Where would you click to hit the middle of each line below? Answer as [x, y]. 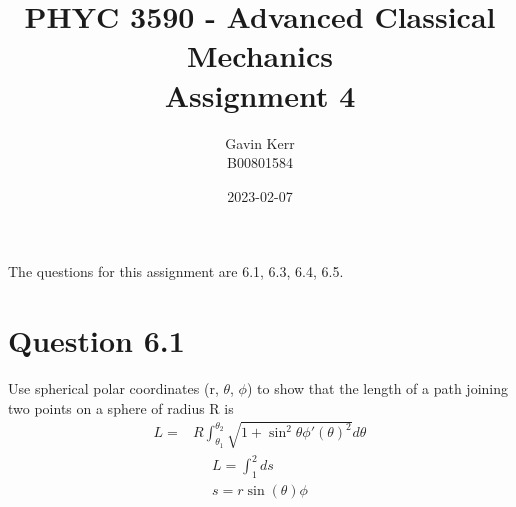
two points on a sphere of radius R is [121, 407]
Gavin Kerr [260, 142]
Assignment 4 [260, 94]
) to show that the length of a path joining [377, 388]
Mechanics [260, 55]
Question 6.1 [96, 340]
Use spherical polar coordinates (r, [113, 388]
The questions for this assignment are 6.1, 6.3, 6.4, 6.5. [176, 271]
